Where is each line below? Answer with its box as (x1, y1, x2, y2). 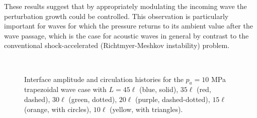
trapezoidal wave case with (24, 84, 107, 94)
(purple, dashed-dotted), (135, 93, 210, 104)
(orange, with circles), (24, 103, 92, 114)
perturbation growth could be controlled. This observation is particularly (4, 10, 229, 21)
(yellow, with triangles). (110, 103, 183, 114)
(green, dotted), (68, 93, 117, 104)
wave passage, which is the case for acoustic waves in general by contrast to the (4, 30, 249, 40)
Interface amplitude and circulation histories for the (24, 73, 184, 84)
